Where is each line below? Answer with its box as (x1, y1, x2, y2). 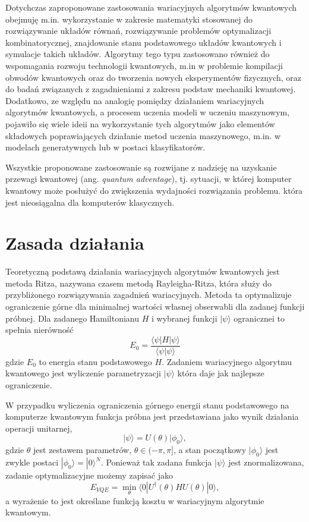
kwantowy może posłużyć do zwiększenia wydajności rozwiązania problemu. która (5, 184, 303, 196)
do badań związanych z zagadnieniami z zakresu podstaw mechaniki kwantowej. (5, 83, 296, 95)
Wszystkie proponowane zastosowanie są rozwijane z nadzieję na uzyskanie (5, 161, 277, 173)
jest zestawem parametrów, (33, 444, 132, 456)
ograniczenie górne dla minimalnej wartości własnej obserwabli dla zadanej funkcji (5, 300, 305, 312)
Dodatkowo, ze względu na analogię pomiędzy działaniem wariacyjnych (5, 94, 264, 106)
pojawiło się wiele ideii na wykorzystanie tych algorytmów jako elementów (5, 117, 275, 130)
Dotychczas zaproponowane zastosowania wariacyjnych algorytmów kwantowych (5, 1, 297, 13)
